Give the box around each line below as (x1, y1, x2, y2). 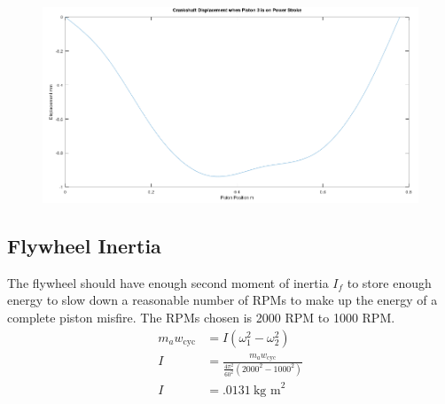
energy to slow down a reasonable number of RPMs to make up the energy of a (7, 291, 438, 309)
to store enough (347, 273, 432, 291)
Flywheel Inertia (7, 232, 161, 260)
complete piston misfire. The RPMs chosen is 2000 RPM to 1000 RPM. (7, 308, 395, 327)
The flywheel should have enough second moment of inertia (7, 273, 329, 291)
